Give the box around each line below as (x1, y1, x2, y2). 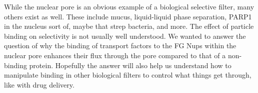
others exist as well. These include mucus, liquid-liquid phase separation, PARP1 (4, 11, 252, 21)
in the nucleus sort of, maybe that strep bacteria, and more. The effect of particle (4, 21, 254, 31)
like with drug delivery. (4, 79, 74, 90)
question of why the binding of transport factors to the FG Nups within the (4, 40, 236, 51)
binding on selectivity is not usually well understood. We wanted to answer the (4, 30, 246, 41)
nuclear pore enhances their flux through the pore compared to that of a (4, 50, 226, 60)
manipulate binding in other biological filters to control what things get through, (4, 70, 251, 80)
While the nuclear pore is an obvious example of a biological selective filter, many (4, 1, 254, 11)
